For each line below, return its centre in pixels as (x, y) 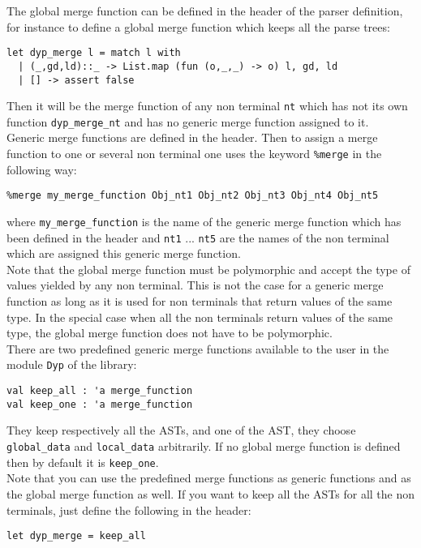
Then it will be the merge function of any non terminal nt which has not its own (207, 106)
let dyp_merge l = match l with (94, 53)
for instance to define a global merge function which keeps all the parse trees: (198, 26)
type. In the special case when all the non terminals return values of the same (200, 317)
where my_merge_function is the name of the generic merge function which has (204, 221)
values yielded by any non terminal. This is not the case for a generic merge (195, 285)
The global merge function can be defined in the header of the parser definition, (205, 11)
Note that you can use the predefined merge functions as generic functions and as (209, 478)
